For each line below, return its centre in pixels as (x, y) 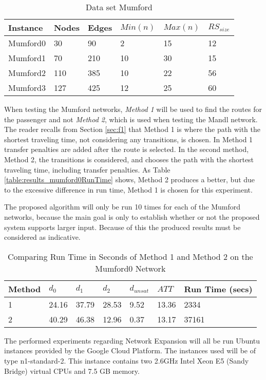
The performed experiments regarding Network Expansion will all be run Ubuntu (132, 340)
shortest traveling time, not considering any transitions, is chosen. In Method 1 (129, 139)
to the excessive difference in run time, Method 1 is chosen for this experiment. (128, 189)
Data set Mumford (119, 7)
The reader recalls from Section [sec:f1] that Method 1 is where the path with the (132, 129)
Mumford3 (27, 88)
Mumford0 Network (130, 268)
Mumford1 (27, 58)
